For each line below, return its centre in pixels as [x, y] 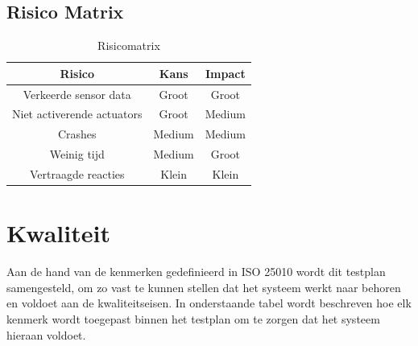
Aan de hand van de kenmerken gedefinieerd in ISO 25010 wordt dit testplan [196, 272]
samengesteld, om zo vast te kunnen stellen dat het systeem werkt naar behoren [204, 287]
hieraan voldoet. [46, 334]
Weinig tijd [77, 154]
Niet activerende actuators [77, 114]
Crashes [77, 134]
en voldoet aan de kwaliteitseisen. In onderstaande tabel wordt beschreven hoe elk [209, 303]
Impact [225, 73]
